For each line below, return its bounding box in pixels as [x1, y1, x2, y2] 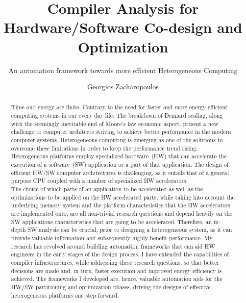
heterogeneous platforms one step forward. [11, 291, 119, 299]
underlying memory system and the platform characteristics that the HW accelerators [11, 201, 230, 209]
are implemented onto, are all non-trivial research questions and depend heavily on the [11, 209, 233, 218]
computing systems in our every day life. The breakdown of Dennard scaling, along [11, 111, 223, 120]
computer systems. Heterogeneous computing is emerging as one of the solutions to [11, 136, 223, 144]
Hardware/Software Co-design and [3, 17, 243, 37]
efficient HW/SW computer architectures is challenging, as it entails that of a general [11, 168, 229, 177]
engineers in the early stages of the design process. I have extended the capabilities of [11, 250, 229, 258]
